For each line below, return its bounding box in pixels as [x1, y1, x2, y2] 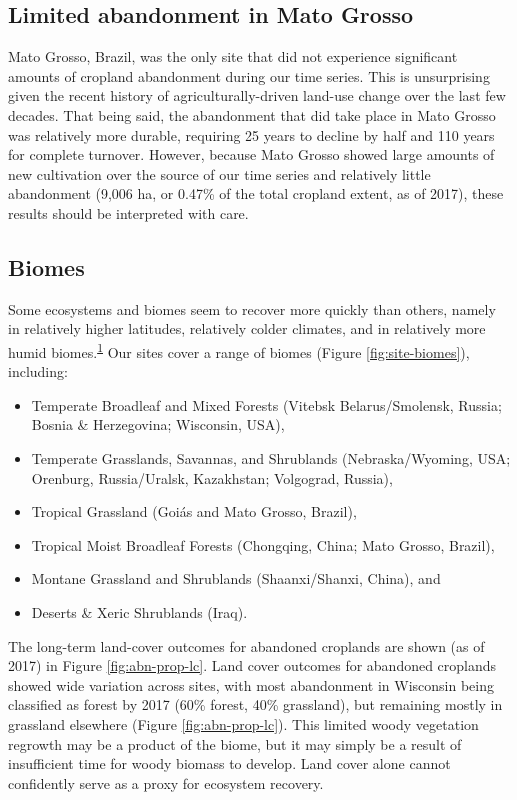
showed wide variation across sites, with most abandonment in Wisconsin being [8, 674, 495, 695]
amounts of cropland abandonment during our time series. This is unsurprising [8, 65, 490, 86]
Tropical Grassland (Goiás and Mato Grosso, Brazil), [31, 501, 357, 522]
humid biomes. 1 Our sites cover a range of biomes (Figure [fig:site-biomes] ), [8, 338, 470, 362]
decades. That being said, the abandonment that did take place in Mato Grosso [8, 104, 496, 125]
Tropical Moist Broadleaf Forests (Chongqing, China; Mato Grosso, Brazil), [31, 534, 495, 555]
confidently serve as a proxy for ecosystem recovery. [8, 772, 324, 793]
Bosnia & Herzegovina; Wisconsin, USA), [31, 414, 285, 435]
